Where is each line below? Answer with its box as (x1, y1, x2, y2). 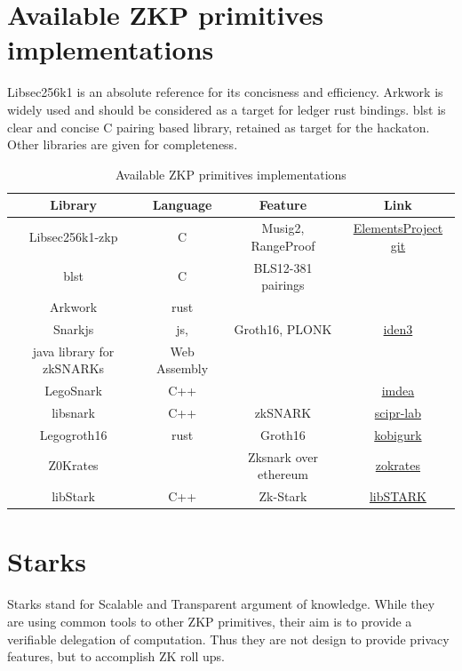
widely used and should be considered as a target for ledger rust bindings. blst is (7, 100, 446, 118)
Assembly (156, 359, 209, 378)
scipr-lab (374, 403, 422, 421)
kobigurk (374, 425, 422, 443)
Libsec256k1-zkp (28, 227, 118, 245)
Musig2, (261, 219, 305, 237)
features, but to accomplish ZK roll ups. (7, 647, 225, 666)
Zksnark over (247, 447, 318, 466)
